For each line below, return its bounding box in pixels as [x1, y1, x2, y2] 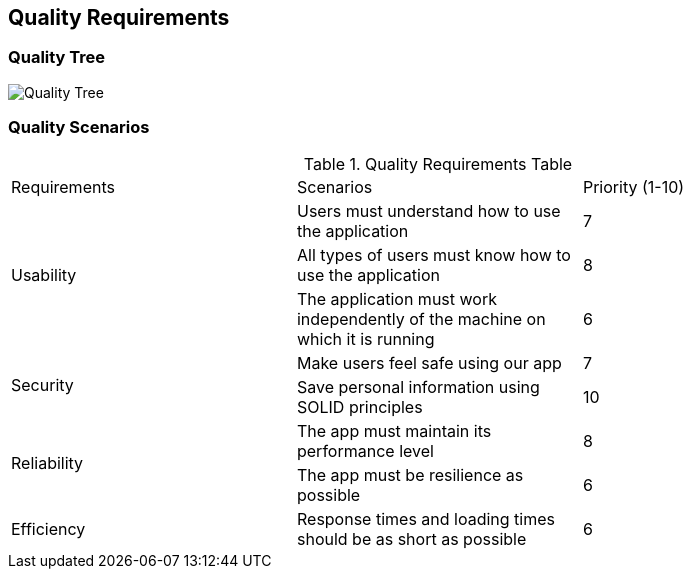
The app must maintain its [296, 420, 492, 441]
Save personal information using [296, 376, 540, 397]
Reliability [11, 452, 84, 473]
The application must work [296, 288, 497, 309]
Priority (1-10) [582, 176, 685, 197]
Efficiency [11, 518, 86, 539]
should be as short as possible [296, 528, 527, 549]
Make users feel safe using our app [296, 352, 562, 373]
